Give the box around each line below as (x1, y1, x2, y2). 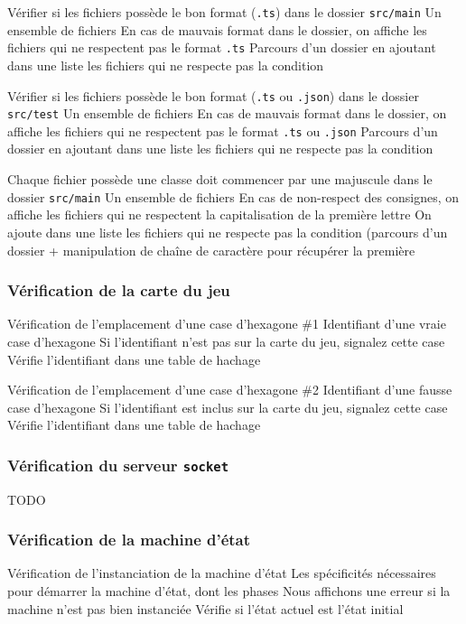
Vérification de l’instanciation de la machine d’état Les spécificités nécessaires (7, 563, 436, 582)
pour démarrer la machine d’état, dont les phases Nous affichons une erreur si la (7, 582, 451, 601)
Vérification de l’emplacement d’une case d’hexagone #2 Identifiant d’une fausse (7, 380, 452, 399)
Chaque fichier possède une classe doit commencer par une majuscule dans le (7, 170, 433, 189)
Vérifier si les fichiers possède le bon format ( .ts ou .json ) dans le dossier (7, 86, 419, 105)
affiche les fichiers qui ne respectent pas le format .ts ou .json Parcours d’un (7, 121, 438, 140)
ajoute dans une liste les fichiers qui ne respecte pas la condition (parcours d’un (7, 222, 448, 241)
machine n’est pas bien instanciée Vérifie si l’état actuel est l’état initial (7, 599, 404, 618)
